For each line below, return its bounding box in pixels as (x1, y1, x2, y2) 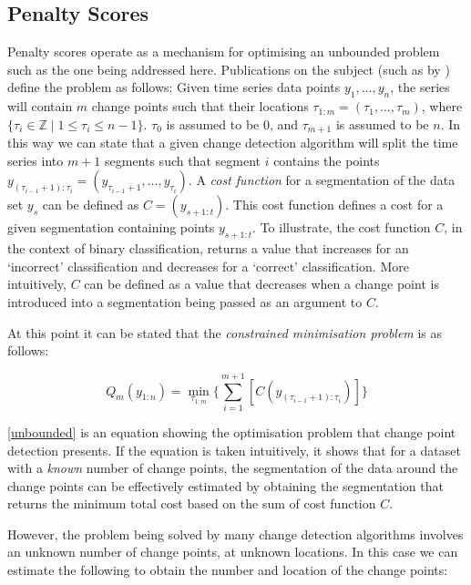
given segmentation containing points (7, 218, 215, 237)
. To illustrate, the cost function (252, 218, 431, 237)
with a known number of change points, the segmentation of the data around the (7, 458, 458, 477)
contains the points (273, 150, 380, 169)
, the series (390, 77, 450, 97)
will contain (7, 97, 73, 116)
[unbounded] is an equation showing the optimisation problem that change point (7, 422, 456, 441)
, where (421, 97, 463, 116)
